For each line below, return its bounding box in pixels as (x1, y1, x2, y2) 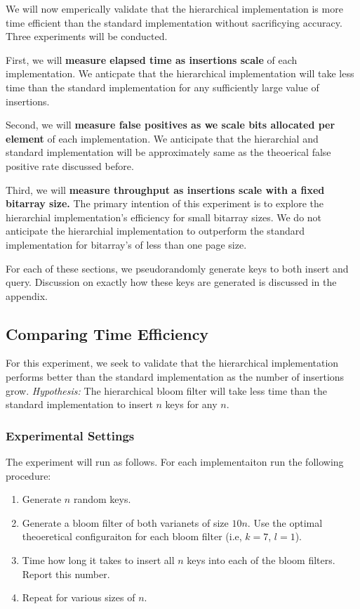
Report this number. (22, 566, 110, 581)
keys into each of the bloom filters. (187, 553, 335, 568)
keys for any (165, 397, 218, 412)
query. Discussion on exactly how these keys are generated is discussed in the (6, 275, 337, 289)
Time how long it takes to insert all (22, 553, 175, 568)
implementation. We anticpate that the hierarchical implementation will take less (6, 66, 354, 81)
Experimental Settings (6, 426, 135, 444)
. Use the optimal (247, 515, 323, 530)
